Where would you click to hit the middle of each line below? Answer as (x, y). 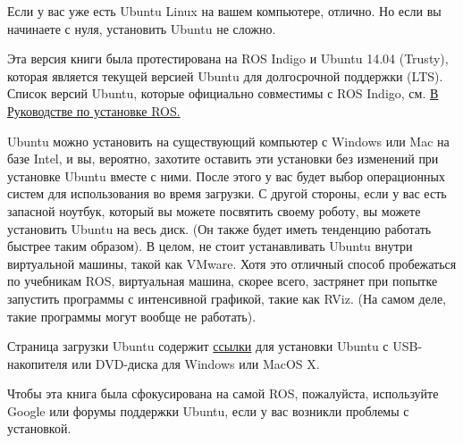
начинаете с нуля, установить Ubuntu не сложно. (142, 28)
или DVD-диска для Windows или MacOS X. (196, 363)
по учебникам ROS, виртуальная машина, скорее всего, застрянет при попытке (223, 281)
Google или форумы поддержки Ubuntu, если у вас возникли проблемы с (208, 410)
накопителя (38, 363)
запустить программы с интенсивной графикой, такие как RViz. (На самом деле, (227, 298)
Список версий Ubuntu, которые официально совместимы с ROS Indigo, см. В (223, 93)
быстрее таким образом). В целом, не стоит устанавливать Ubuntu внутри (210, 246)
